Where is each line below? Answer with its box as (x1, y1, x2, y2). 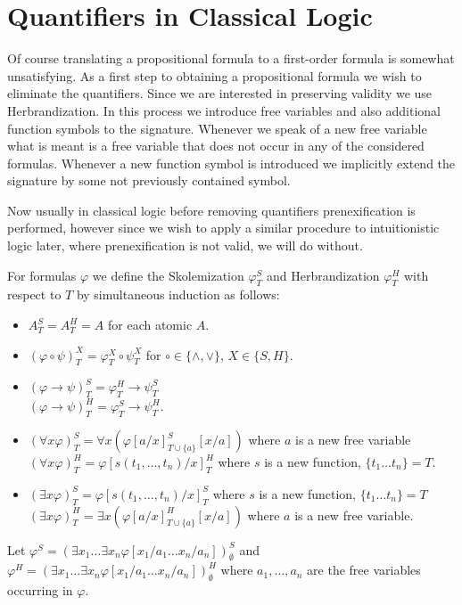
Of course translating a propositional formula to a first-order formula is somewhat (7, 49, 455, 68)
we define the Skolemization (92, 266, 244, 284)
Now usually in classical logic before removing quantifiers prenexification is (7, 200, 416, 219)
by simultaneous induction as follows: (76, 285, 280, 304)
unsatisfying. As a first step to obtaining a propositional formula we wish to (7, 66, 422, 85)
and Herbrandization (267, 266, 380, 284)
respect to (7, 285, 62, 304)
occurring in (7, 581, 73, 600)
